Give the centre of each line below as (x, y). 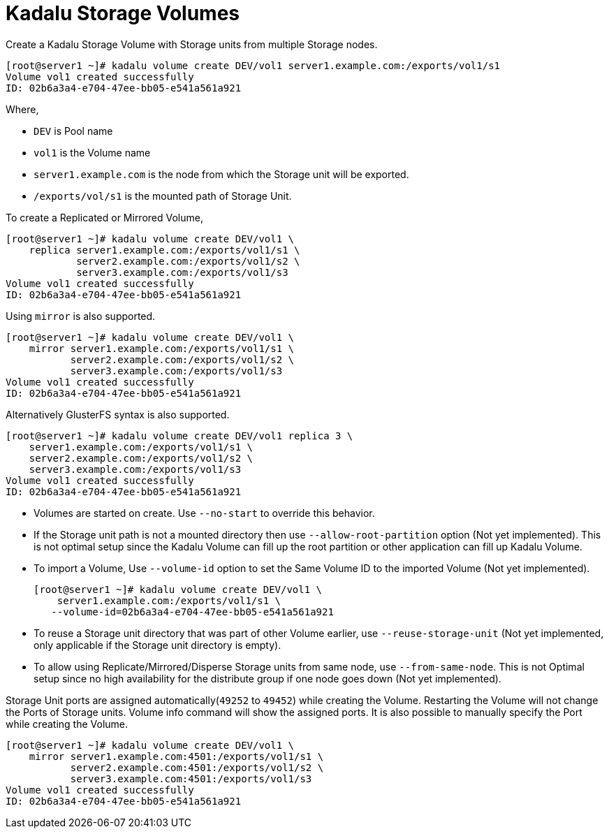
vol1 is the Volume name (92, 152)
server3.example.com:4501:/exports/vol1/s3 (191, 778)
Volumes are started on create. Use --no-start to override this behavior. (204, 513)
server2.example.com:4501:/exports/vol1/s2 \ (197, 767)
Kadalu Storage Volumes (123, 13)
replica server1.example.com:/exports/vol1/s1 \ (164, 250)
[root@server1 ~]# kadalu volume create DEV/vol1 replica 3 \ (179, 436)
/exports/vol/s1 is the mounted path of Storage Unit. (163, 196)
